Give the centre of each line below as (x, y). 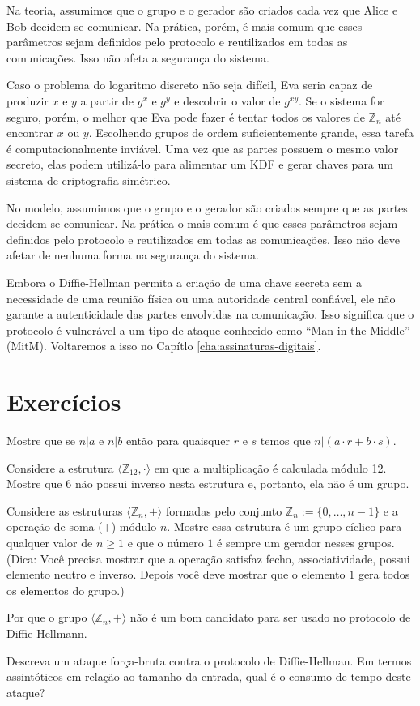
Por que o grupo (47, 617)
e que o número (165, 542)
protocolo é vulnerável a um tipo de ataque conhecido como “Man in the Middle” (208, 329)
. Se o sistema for (342, 100)
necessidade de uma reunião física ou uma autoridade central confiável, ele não (201, 298)
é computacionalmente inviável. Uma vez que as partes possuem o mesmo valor (203, 148)
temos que (285, 440)
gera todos (384, 574)
